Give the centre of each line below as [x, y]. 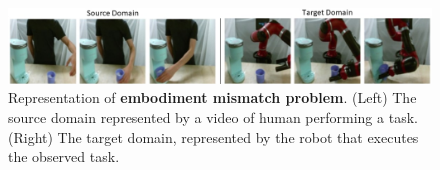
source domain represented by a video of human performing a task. [213, 116]
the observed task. [64, 156]
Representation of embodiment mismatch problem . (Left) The [212, 97]
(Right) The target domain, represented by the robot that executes [213, 136]
